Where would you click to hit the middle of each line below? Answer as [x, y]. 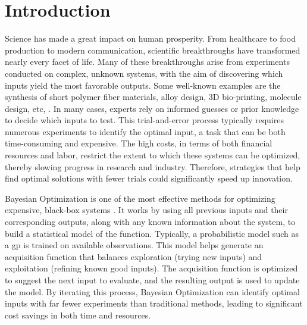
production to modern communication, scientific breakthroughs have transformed [153, 50]
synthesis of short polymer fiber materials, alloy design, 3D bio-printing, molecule [153, 97]
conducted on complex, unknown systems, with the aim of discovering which [144, 73]
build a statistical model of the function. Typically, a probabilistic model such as [152, 233]
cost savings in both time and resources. [78, 315]
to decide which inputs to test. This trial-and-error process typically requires [144, 120]
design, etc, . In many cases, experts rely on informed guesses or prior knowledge [152, 108]
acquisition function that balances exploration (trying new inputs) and [134, 256]
